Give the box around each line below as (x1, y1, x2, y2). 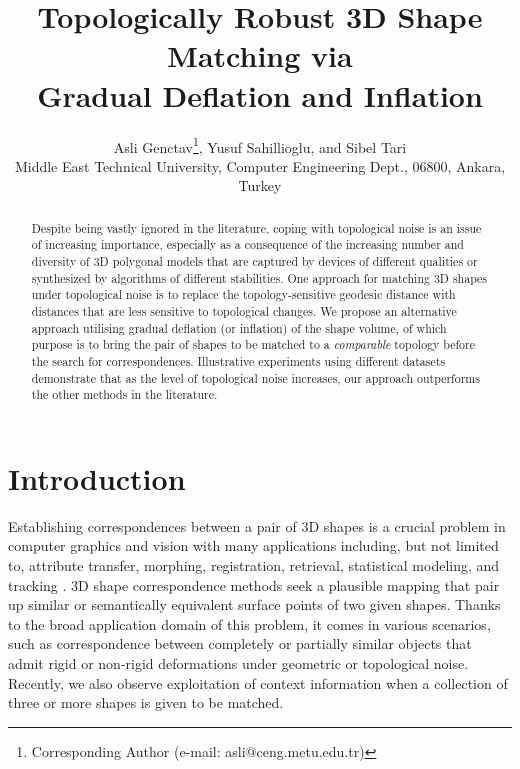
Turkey (238, 175, 282, 196)
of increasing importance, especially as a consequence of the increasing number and (31, 236, 464, 253)
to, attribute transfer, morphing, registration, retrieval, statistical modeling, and (8, 555, 500, 576)
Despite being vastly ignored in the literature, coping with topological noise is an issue (31, 219, 482, 236)
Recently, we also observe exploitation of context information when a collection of (8, 672, 508, 693)
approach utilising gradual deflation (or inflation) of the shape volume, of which (31, 319, 447, 336)
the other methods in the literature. (31, 386, 218, 403)
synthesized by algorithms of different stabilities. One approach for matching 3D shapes (31, 269, 488, 286)
